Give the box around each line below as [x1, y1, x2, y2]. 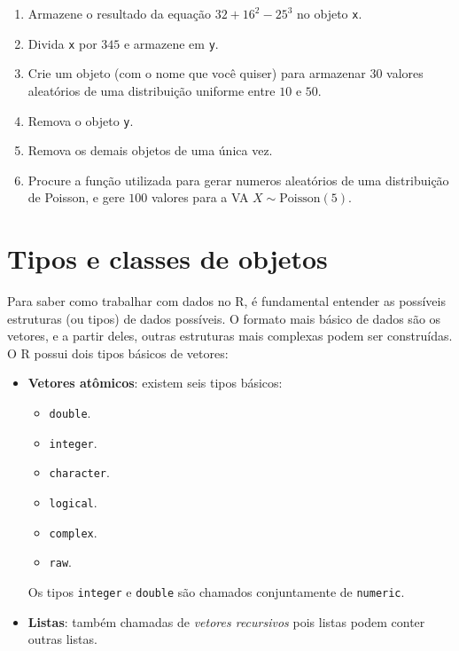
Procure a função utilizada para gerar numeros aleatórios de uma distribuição [27, 170, 449, 189]
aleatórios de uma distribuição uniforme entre [27, 81, 276, 99]
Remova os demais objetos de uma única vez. [27, 141, 273, 160]
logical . [49, 493, 97, 511]
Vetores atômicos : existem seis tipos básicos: [27, 373, 283, 392]
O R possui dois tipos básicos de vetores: [7, 343, 229, 362]
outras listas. [27, 630, 97, 648]
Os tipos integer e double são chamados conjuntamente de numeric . [27, 582, 405, 600]
